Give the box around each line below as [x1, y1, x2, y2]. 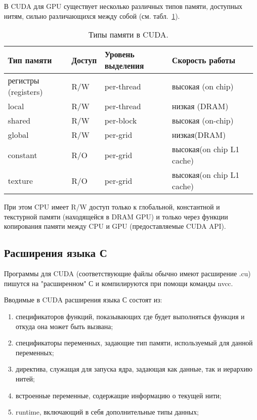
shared [8, 115, 31, 126]
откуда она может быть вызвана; [15, 321, 113, 331]
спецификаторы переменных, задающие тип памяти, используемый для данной [15, 337, 253, 348]
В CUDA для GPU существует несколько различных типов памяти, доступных [4, 1, 243, 11]
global [8, 129, 29, 141]
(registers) [8, 86, 43, 98]
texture [8, 174, 33, 186]
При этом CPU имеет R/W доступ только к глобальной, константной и [4, 202, 220, 212]
